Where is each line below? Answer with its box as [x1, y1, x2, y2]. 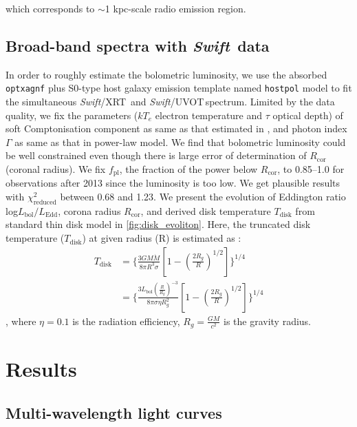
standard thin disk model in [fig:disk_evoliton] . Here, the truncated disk [6, 217, 311, 231]
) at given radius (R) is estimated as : [82, 231, 241, 245]
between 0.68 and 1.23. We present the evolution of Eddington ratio [60, 189, 346, 204]
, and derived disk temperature [140, 203, 271, 218]
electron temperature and [155, 107, 263, 122]
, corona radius [58, 203, 121, 218]
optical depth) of [272, 107, 343, 122]
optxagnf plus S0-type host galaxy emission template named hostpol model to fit [6, 81, 352, 95]
